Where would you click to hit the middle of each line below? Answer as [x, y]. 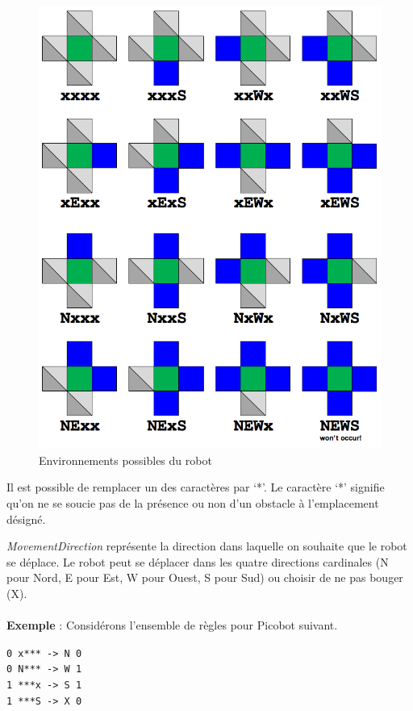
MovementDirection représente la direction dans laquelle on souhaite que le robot [207, 546]
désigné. [26, 519]
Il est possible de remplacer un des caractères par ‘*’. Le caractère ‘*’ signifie [196, 487]
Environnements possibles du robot [125, 460]
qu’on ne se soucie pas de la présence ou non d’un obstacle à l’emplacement [193, 503]
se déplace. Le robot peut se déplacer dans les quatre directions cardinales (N [198, 561]
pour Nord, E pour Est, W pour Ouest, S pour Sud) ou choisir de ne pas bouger [205, 577]
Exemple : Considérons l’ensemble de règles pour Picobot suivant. [172, 625]
